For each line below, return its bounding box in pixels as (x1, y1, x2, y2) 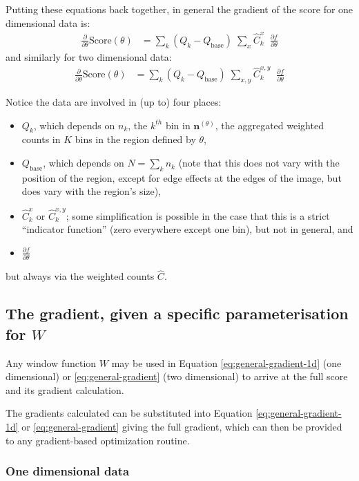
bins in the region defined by (75, 132, 196, 147)
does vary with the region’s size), (21, 184, 162, 198)
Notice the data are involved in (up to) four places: (6, 95, 222, 109)
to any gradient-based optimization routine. (6, 433, 190, 447)
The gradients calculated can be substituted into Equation (6, 406, 253, 420)
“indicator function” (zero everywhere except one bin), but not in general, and (21, 222, 353, 236)
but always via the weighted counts (6, 269, 155, 283)
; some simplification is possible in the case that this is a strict (66, 208, 330, 223)
